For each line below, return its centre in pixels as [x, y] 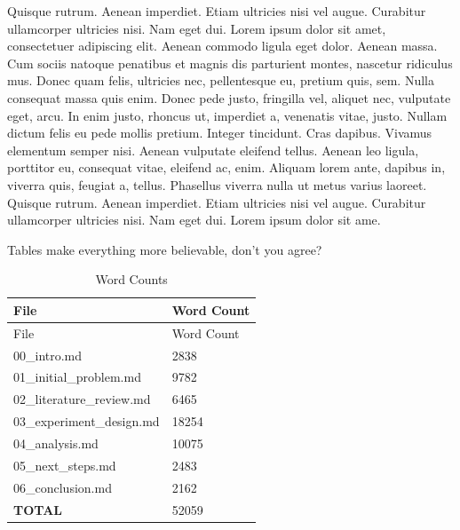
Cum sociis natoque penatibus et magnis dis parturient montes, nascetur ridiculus [230, 63]
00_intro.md [48, 355]
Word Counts [131, 279]
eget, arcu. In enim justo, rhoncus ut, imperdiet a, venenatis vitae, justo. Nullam [227, 115]
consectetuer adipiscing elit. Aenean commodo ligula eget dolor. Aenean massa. [222, 46]
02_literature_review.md [82, 399]
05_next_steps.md [65, 465]
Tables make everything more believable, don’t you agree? [165, 249]
